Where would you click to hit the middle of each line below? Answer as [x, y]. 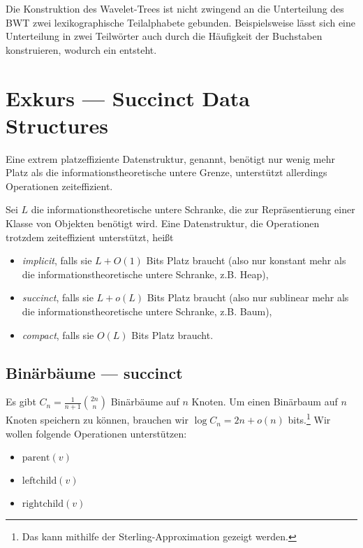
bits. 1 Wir [309, 419]
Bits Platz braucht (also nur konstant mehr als [246, 260]
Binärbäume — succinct [94, 372]
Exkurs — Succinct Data [128, 98]
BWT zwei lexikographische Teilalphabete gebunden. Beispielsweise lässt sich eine [181, 22]
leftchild [39, 481]
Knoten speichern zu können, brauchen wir [97, 420]
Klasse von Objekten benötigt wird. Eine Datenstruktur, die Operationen [163, 223]
